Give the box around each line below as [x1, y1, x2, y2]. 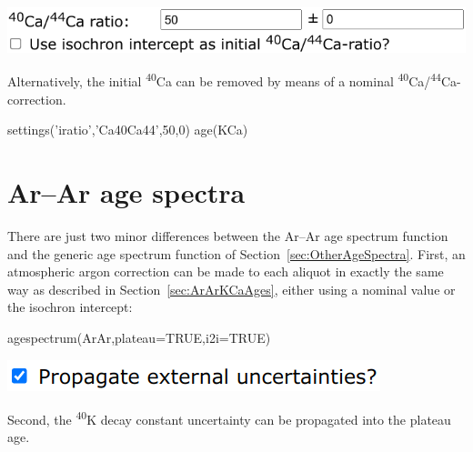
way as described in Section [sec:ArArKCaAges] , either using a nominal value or [7, 279, 456, 298]
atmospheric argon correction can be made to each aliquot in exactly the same [7, 262, 444, 281]
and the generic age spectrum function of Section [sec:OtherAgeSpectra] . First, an [7, 244, 466, 263]
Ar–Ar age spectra [7, 174, 246, 211]
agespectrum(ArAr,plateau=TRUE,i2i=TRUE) [7, 327, 271, 347]
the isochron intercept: [7, 297, 133, 316]
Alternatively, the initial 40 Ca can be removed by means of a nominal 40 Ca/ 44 [7, 69, 441, 91]
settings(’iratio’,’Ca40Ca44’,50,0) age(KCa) [7, 120, 248, 139]
